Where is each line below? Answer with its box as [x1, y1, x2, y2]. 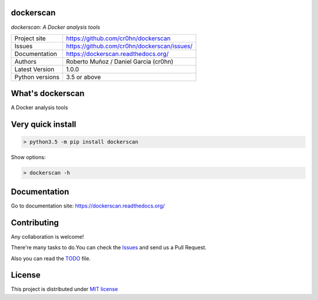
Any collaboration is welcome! [11, 233, 84, 240]
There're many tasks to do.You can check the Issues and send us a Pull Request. [11, 244, 207, 251]
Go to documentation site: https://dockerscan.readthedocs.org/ [11, 202, 165, 209]
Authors [14, 57, 37, 65]
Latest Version [14, 65, 55, 73]
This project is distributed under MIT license [11, 286, 118, 293]
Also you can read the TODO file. [11, 255, 91, 262]
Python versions [14, 72, 60, 81]
